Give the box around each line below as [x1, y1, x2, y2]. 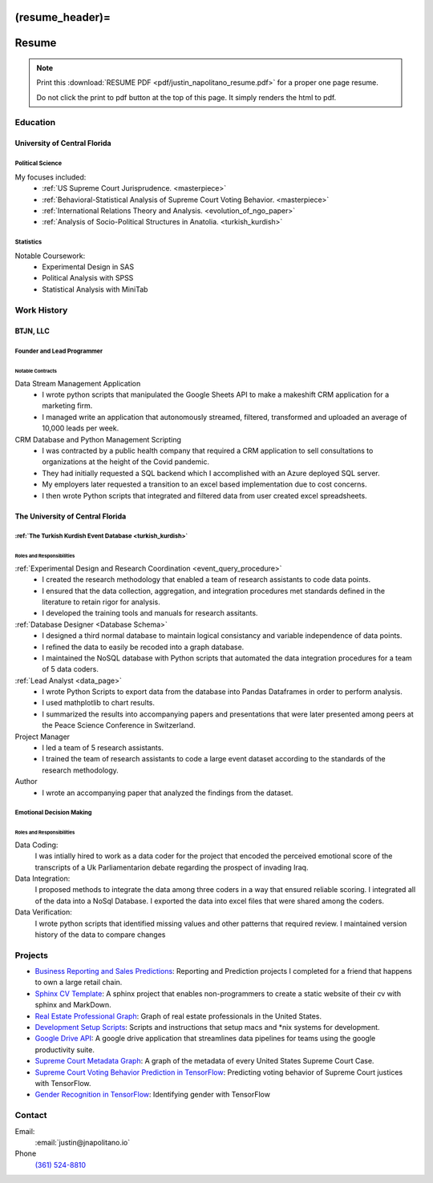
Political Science [14, 159, 63, 168]
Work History [14, 305, 68, 316]
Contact [14, 1110, 47, 1121]
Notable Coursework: [14, 251, 86, 260]
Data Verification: [14, 907, 72, 917]
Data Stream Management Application [14, 378, 141, 388]
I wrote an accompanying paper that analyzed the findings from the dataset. [42, 788, 293, 797]
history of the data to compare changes [34, 930, 166, 939]
